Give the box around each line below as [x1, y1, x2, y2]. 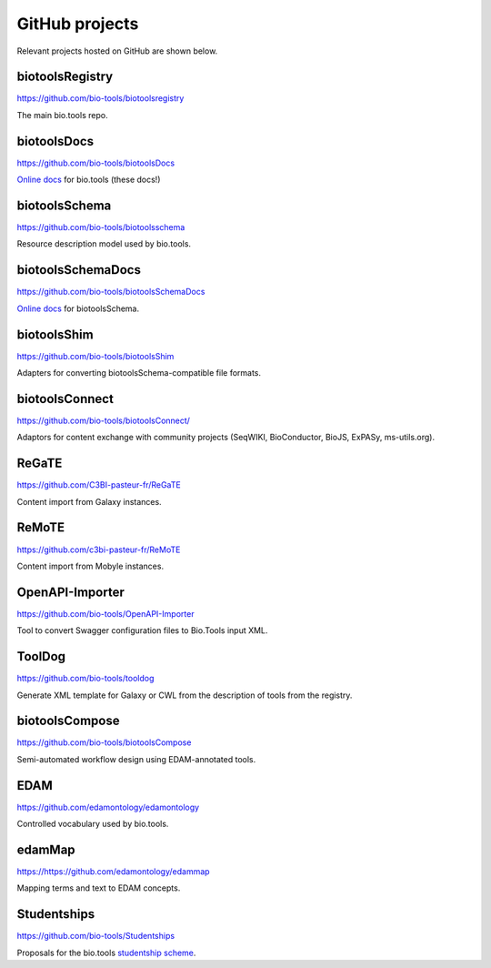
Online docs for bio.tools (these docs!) [16, 174, 161, 186]
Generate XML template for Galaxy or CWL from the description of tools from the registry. [16, 690, 353, 701]
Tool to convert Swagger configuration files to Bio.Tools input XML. [16, 625, 268, 636]
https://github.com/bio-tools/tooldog [16, 673, 155, 684]
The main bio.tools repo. [16, 109, 108, 120]
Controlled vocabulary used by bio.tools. [16, 819, 169, 830]
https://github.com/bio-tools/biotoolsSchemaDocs [16, 287, 205, 297]
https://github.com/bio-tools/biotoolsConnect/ [16, 415, 191, 426]
